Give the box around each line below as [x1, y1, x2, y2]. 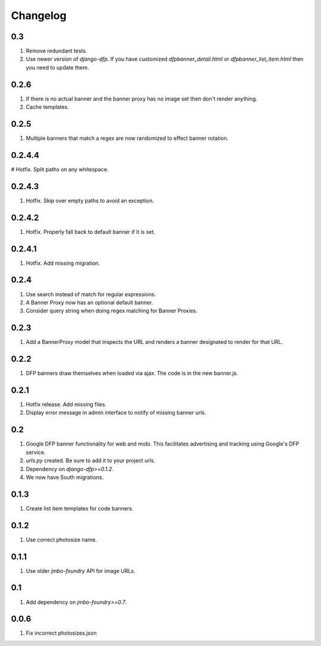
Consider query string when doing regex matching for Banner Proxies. [26, 307, 197, 315]
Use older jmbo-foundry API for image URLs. [26, 567, 136, 574]
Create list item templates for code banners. [26, 504, 134, 512]
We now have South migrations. [26, 473, 104, 481]
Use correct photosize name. [26, 536, 97, 543]
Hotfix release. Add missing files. [26, 401, 107, 408]
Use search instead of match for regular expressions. [26, 290, 156, 297]
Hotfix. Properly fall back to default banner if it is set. [26, 228, 156, 235]
